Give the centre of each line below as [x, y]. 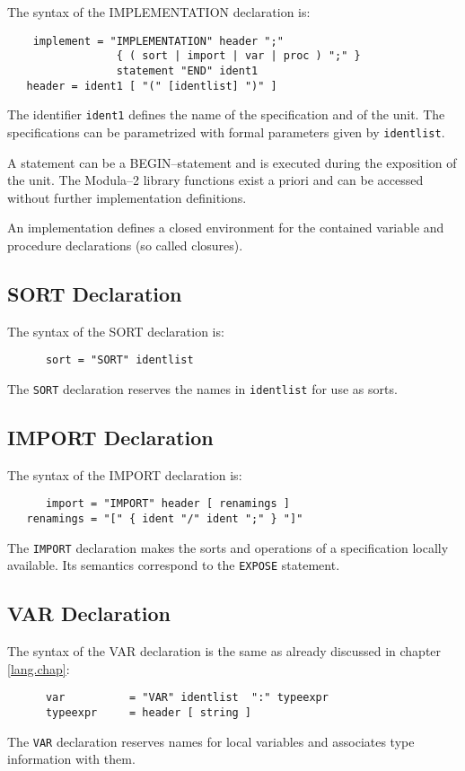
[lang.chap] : [39, 668]
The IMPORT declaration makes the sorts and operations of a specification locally [228, 547]
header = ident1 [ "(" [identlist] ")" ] [152, 86]
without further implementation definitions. [127, 197]
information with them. [71, 759]
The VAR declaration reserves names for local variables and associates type [211, 741]
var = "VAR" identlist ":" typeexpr [187, 698]
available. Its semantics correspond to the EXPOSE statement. [174, 565]
